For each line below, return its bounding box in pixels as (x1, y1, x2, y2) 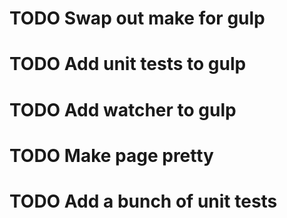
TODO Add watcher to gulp (9, 98, 237, 121)
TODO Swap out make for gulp (9, 7, 266, 30)
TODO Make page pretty (9, 144, 214, 167)
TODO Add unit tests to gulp (9, 53, 247, 76)
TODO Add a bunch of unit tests (9, 190, 278, 212)
